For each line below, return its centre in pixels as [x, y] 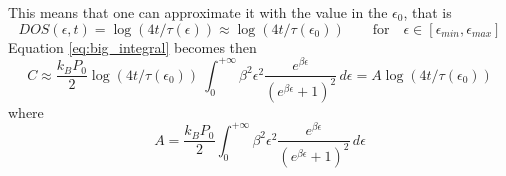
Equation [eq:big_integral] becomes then [132, 46]
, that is [427, 12]
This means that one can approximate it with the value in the [198, 12]
